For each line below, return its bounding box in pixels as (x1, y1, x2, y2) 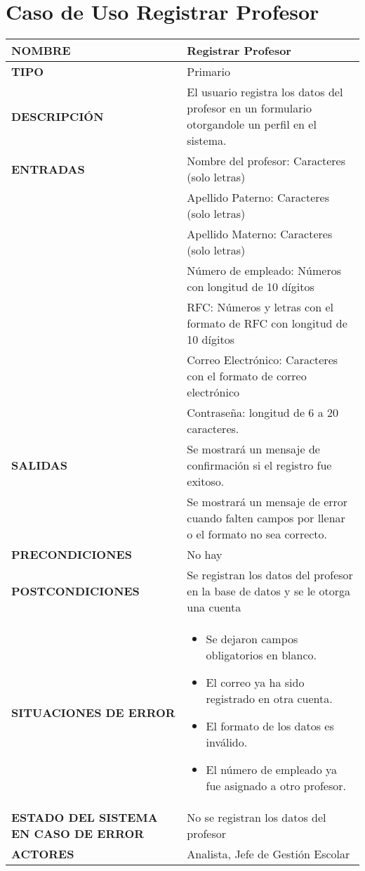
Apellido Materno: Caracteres (187, 226, 333, 243)
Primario (187, 63, 230, 80)
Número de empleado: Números (187, 262, 342, 279)
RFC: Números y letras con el (187, 299, 333, 316)
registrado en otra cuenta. (206, 690, 333, 707)
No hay (187, 546, 223, 563)
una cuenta (187, 599, 241, 616)
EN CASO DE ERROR (11, 825, 145, 842)
